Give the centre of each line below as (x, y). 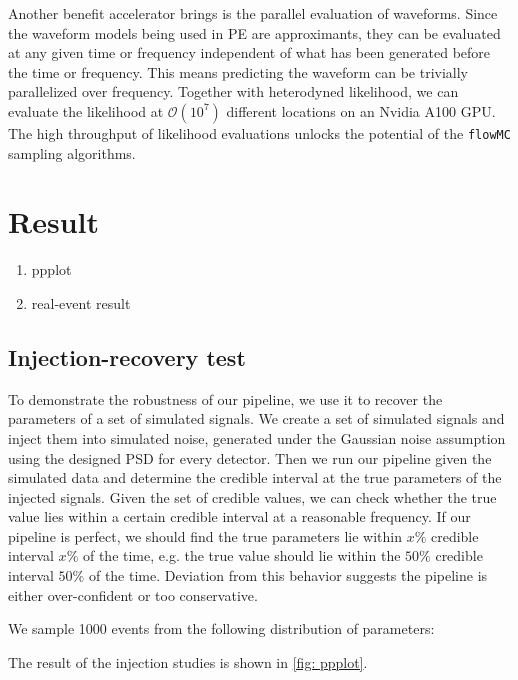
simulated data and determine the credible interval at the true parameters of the (255, 477)
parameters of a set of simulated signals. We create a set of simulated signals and (256, 418)
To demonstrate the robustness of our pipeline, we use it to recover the (225, 398)
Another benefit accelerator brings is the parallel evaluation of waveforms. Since (253, 13)
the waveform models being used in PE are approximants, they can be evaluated (254, 32)
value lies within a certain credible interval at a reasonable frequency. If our (239, 516)
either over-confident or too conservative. (133, 594)
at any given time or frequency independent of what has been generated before (249, 52)
